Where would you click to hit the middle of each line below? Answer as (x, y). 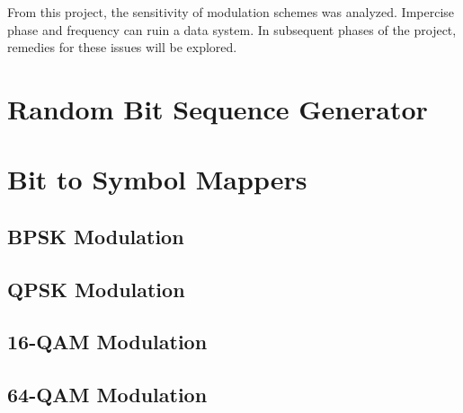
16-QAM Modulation (107, 342)
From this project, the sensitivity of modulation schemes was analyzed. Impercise (231, 12)
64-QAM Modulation (107, 395)
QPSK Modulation (96, 289)
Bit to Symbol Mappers (157, 179)
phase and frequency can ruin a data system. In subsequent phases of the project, (232, 29)
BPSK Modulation (96, 236)
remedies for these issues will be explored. (122, 47)
